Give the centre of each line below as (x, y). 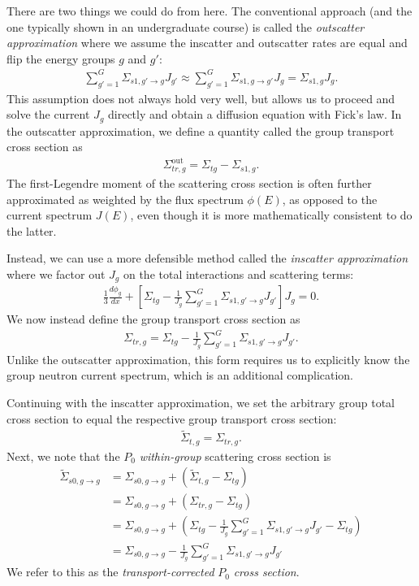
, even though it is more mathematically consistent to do (271, 215)
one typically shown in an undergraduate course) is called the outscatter (186, 26)
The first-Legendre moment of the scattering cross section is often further (189, 182)
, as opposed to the (330, 199)
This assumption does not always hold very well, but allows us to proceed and (201, 98)
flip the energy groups (61, 58)
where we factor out (56, 273)
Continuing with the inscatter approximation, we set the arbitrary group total (201, 402)
